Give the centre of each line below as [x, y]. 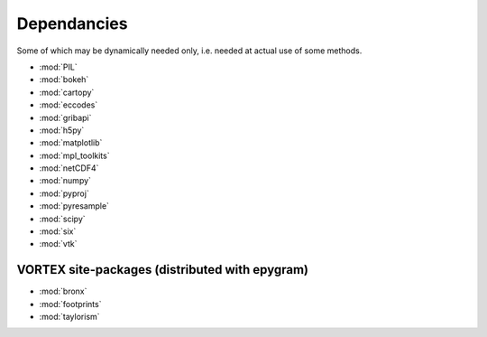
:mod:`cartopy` [67, 92]
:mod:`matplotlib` [71, 143]
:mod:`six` [58, 231]
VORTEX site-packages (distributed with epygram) [163, 270]
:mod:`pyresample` [74, 206]
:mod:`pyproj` [64, 193]
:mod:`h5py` [62, 130]
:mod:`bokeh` [64, 80]
